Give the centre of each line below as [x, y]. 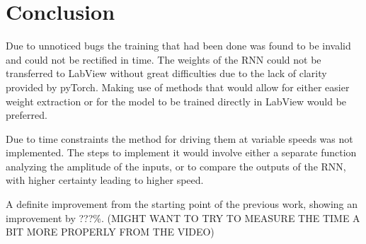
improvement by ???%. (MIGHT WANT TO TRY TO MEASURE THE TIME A [183, 217]
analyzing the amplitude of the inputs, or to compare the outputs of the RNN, [176, 166]
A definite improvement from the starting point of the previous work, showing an [182, 204]
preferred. [27, 115]
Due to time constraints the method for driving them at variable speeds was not [179, 138]
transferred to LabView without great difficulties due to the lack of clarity [166, 73]
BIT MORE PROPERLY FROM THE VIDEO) [110, 232]
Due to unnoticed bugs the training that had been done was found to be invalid [178, 46]
